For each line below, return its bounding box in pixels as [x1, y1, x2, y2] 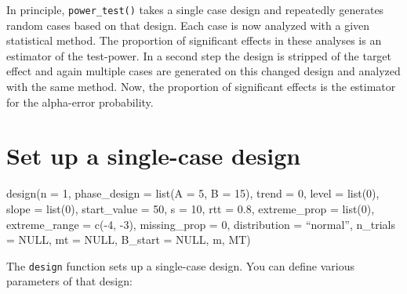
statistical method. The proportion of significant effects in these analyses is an [6, 32, 382, 49]
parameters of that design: [6, 273, 133, 289]
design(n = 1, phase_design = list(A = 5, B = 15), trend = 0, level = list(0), [6, 185, 380, 201]
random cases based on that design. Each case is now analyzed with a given [6, 16, 370, 33]
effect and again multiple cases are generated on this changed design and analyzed [6, 63, 401, 79]
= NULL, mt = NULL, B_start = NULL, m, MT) [6, 231, 251, 248]
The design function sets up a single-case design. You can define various [6, 257, 354, 274]
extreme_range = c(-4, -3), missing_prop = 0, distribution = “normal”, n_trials [6, 216, 396, 232]
